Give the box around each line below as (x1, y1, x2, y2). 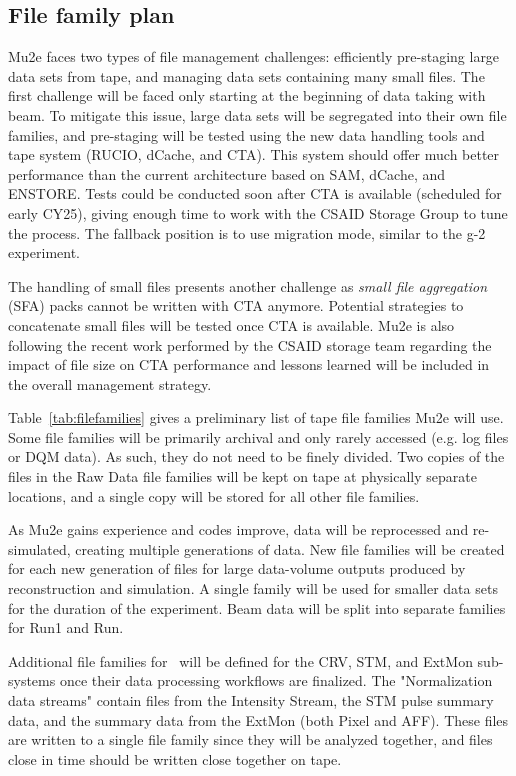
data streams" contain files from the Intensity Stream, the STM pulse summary (8, 690, 494, 711)
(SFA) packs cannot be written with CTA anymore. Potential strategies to (8, 295, 464, 316)
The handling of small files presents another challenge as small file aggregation (8, 275, 488, 296)
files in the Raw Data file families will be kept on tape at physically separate (8, 466, 477, 487)
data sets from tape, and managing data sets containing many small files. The (8, 65, 485, 86)
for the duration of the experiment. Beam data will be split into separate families (8, 597, 506, 618)
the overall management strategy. (8, 373, 212, 394)
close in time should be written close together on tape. (8, 748, 342, 769)
